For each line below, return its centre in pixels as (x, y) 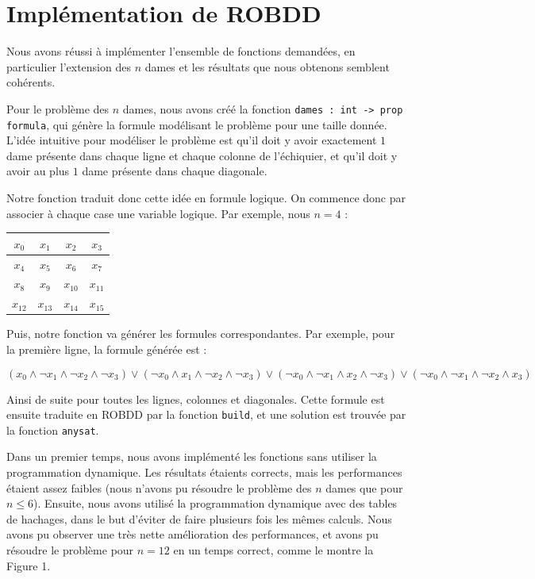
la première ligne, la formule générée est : (107, 349)
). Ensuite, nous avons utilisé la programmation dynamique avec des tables (216, 503)
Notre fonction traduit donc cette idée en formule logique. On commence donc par (206, 197)
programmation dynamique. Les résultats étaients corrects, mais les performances (204, 472)
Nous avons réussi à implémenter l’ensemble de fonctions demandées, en (181, 51)
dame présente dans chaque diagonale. (175, 171)
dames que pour (364, 487)
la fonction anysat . (53, 429)
